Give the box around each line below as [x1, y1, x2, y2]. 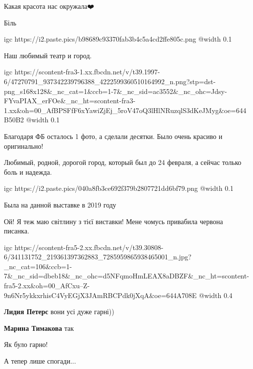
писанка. [4, 226, 29, 236]
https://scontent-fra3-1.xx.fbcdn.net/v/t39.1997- [14, 67, 160, 77]
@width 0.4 [199, 290, 232, 300]
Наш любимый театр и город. [4, 50, 92, 60]
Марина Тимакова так [4, 323, 74, 333]
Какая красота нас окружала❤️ [4, 1, 94, 11]
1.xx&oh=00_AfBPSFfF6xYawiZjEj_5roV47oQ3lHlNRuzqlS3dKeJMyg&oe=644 [4, 105, 247, 115]
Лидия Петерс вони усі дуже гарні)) [4, 306, 114, 317]
